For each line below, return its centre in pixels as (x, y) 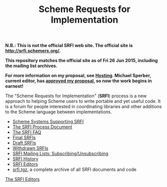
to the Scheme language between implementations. (59, 112)
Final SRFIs (24, 138)
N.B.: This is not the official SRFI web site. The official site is (69, 46)
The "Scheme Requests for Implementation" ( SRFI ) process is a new (76, 96)
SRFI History (25, 159)
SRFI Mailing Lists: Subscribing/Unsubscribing (60, 153)
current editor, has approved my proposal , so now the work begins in (78, 81)
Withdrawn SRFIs (30, 148)
